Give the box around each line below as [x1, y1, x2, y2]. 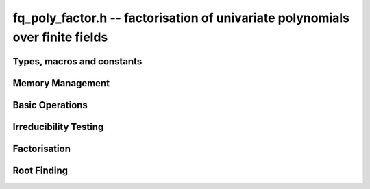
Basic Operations [12, 99, 88, 111]
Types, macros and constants [12, 55, 143, 67]
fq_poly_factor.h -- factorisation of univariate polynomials [12, 10, 349, 25]
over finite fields [12, 29, 108, 45]
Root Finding [12, 164, 69, 176]
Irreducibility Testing [12, 121, 104, 133]
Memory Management [12, 77, 110, 89]
